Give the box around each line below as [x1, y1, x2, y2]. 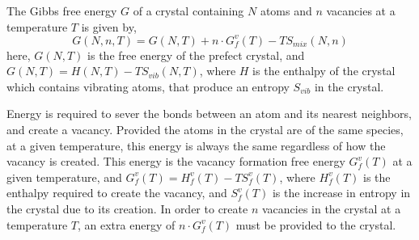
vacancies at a [326, 2, 396, 19]
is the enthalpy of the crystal [252, 62, 396, 79]
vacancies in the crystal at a [261, 200, 401, 217]
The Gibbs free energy [6, 2, 117, 19]
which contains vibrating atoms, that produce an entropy [6, 78, 290, 95]
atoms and [260, 2, 312, 19]
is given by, [81, 18, 137, 35]
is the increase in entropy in [272, 184, 411, 201]
